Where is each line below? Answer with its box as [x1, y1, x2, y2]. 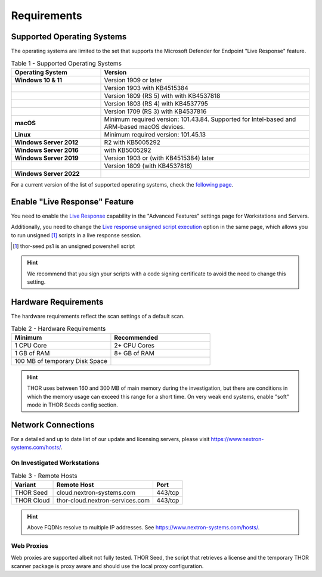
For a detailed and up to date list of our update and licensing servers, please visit [11, 435, 210, 442]
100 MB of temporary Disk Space [14, 356, 107, 365]
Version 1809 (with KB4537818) [104, 162, 193, 170]
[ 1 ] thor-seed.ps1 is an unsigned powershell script [13, 242, 135, 250]
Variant [14, 480, 36, 489]
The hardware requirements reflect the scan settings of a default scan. [11, 312, 185, 319]
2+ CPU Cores [114, 341, 155, 349]
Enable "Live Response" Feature [11, 197, 134, 207]
